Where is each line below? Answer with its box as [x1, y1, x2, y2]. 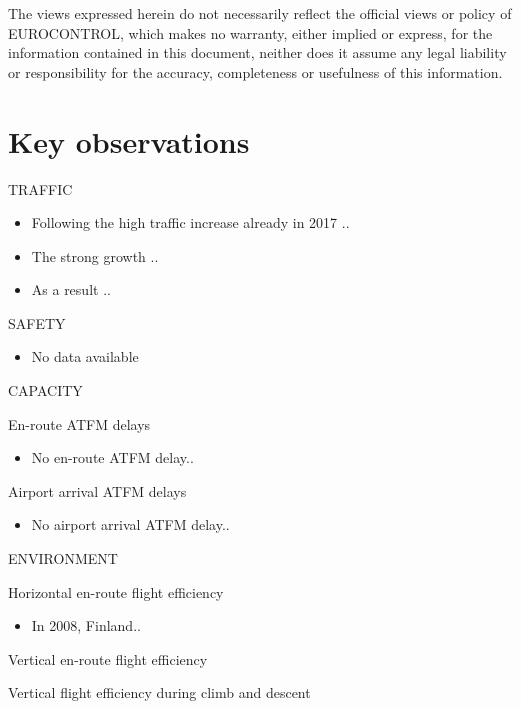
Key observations [8, 120, 250, 161]
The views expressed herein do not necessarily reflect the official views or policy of [8, 3, 512, 23]
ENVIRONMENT [8, 548, 118, 569]
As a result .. [31, 279, 111, 300]
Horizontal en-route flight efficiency [8, 581, 224, 602]
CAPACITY [8, 380, 83, 401]
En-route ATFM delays [8, 413, 151, 434]
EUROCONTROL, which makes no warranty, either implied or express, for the [8, 22, 493, 43]
